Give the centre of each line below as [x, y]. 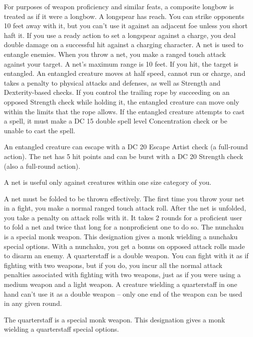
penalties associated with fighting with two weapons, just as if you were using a [122, 275]
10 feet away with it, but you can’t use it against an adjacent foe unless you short [126, 26]
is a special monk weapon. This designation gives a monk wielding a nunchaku [121, 237]
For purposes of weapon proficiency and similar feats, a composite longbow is [119, 6]
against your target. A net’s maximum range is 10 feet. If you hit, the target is [121, 63]
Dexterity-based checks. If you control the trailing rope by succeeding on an [117, 92]
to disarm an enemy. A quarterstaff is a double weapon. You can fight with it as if [126, 256]
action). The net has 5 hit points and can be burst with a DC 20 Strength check [124, 156]
